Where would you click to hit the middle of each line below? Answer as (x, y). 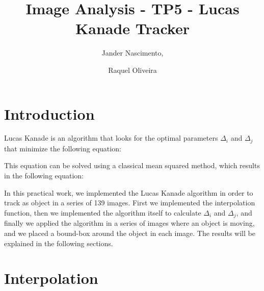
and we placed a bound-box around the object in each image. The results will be (130, 233)
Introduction (49, 113)
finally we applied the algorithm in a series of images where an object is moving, (129, 223)
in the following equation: (44, 176)
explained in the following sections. (59, 243)
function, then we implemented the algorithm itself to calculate (103, 212)
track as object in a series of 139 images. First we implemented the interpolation (130, 203)
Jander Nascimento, (133, 53)
